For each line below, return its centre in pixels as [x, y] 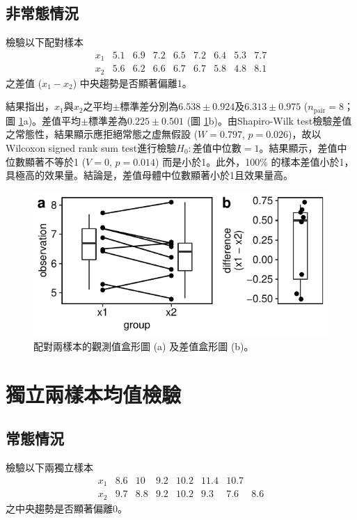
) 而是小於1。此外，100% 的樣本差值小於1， [255, 161]
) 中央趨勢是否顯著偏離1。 [132, 82]
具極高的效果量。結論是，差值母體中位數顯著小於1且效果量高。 [149, 175]
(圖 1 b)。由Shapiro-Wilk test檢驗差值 [269, 120]
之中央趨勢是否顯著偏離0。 [66, 508]
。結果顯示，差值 [298, 148]
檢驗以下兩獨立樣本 [49, 467]
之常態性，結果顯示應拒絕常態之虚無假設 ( [102, 134]
